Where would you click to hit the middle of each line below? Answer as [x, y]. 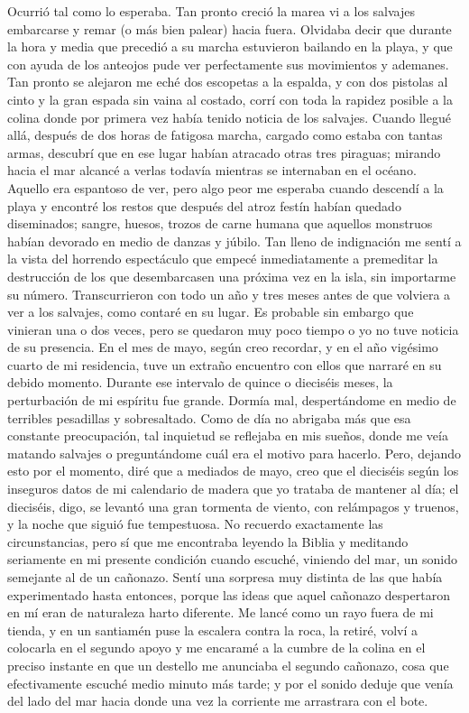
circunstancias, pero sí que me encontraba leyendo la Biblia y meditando [208, 541]
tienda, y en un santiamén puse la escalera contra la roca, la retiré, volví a [213, 630]
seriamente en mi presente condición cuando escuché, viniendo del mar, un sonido [232, 559]
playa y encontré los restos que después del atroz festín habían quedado [204, 205]
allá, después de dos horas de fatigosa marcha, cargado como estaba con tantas [225, 135]
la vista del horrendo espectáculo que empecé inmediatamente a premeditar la [223, 259]
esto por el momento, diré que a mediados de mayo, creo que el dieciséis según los [233, 471]
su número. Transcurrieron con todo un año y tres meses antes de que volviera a [229, 294]
